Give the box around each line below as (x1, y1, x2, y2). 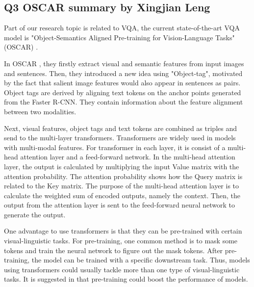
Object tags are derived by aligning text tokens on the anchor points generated (4, 87, 241, 97)
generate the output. (4, 209, 66, 219)
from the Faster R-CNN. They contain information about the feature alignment (4, 97, 243, 107)
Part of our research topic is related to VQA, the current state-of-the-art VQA (4, 23, 240, 33)
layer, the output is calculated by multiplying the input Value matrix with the (4, 161, 239, 171)
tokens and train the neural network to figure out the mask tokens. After (4, 245, 223, 255)
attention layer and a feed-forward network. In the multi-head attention (20, 152, 235, 162)
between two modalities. (4, 106, 76, 116)
